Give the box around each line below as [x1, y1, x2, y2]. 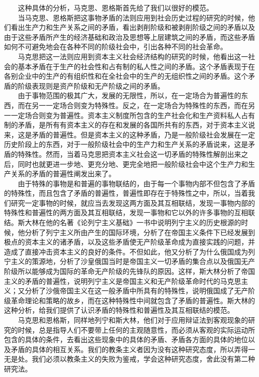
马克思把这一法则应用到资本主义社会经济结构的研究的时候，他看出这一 [17, 51, 248, 61]
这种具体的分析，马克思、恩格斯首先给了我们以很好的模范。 [17, 2, 213, 12]
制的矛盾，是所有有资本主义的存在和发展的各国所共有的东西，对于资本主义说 [4, 120, 255, 130]
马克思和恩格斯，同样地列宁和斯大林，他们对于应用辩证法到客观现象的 [17, 315, 248, 325]
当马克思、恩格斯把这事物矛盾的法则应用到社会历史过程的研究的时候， [17, 12, 248, 22]
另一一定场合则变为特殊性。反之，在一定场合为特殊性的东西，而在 [31, 100, 248, 110]
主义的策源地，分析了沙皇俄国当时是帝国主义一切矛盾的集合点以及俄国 [10, 256, 241, 266]
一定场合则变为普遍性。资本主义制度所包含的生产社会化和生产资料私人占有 [10, 110, 255, 120]
